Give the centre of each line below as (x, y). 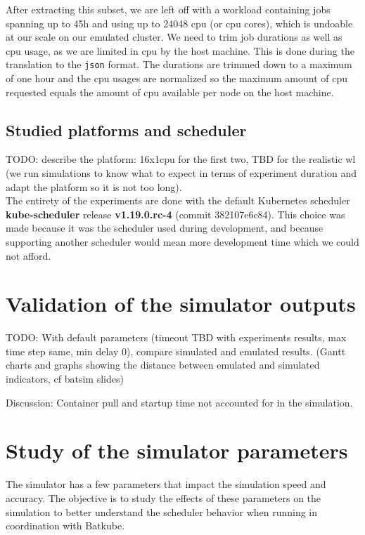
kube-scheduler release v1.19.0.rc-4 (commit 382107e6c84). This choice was (175, 214)
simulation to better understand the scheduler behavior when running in (162, 511)
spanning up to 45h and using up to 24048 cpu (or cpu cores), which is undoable (179, 23)
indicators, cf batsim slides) (65, 379)
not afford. (28, 255)
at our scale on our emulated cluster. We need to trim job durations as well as (174, 37)
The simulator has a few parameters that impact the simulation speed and (166, 484)
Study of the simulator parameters (177, 450)
